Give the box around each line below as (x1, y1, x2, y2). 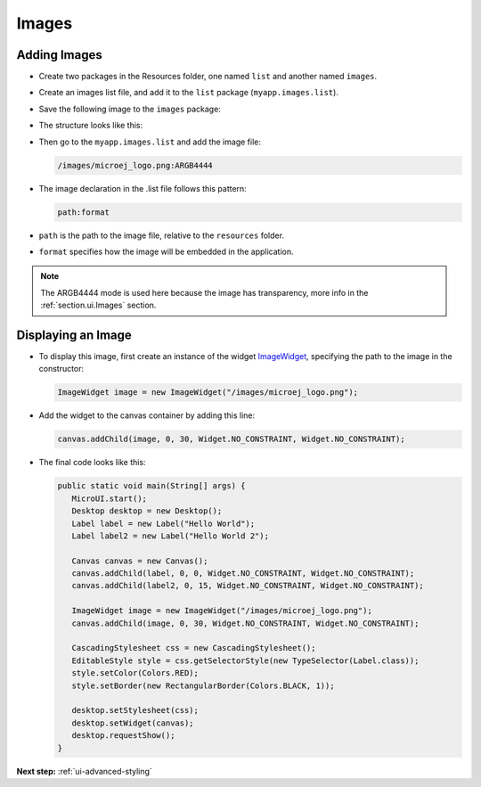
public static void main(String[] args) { (57, 481, 246, 491)
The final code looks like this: (38, 457, 146, 468)
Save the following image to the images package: (38, 103, 222, 114)
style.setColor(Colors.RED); (71, 668, 200, 678)
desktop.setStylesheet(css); (71, 705, 200, 716)
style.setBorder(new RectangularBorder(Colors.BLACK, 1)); (71, 680, 335, 691)
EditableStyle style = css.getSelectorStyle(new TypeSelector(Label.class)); (71, 655, 420, 666)
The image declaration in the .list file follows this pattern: (38, 183, 247, 193)
